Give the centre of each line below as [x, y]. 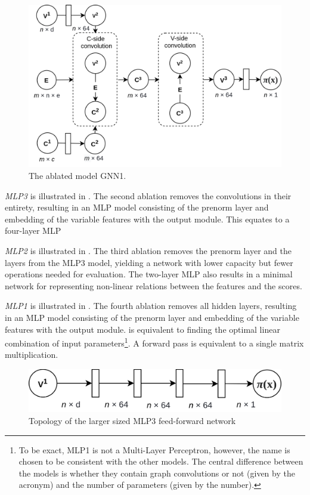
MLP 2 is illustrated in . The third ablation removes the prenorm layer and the [148, 251]
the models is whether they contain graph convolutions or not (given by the [157, 473]
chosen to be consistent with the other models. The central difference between [161, 461]
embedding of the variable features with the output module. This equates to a [147, 219]
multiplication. [32, 355]
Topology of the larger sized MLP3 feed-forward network [132, 421]
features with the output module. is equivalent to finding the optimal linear [142, 329]
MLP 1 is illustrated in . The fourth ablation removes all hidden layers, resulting [151, 306]
